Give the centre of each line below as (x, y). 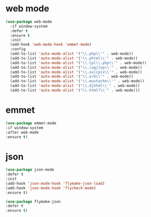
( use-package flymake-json (33, 201)
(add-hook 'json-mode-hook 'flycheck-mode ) (51, 188)
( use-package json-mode (30, 170)
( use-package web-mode (29, 22)
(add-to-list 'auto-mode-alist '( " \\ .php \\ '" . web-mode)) (72, 54)
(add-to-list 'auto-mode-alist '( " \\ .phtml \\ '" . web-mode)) (74, 58)
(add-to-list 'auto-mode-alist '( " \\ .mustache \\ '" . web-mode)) (77, 81)
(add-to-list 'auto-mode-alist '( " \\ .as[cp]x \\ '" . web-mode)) (76, 72)
